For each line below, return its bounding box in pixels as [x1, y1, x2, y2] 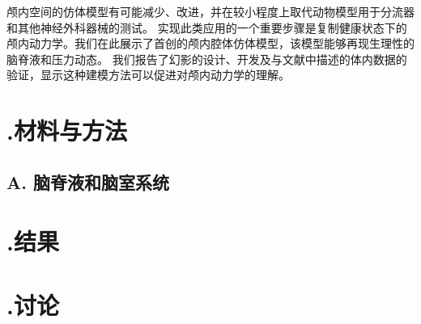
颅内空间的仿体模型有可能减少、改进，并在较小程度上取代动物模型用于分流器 [6, 3, 415, 19]
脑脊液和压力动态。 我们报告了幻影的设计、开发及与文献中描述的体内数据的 [6, 50, 407, 67]
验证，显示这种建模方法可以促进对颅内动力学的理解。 [6, 66, 290, 83]
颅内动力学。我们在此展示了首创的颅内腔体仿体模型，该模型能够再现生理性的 [6, 35, 415, 52]
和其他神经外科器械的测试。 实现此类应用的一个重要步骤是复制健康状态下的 [6, 19, 407, 36]
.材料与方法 [6, 114, 127, 147]
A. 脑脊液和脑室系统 [6, 169, 169, 194]
